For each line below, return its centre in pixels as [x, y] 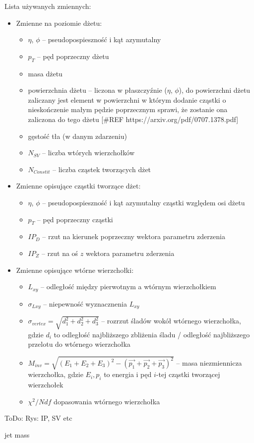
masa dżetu [45, 73]
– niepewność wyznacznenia [85, 303]
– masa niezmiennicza [209, 363]
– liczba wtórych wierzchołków [88, 153]
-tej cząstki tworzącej [188, 374]
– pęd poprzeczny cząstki [75, 219]
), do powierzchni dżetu [215, 90]
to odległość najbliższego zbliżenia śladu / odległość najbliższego [152, 334]
